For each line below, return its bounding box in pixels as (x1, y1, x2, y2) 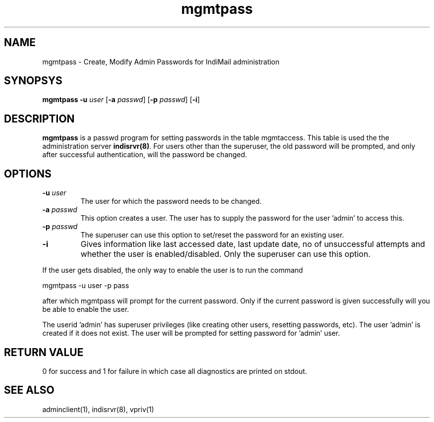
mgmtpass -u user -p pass (42, 281, 129, 290)
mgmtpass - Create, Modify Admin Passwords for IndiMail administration (42, 57, 280, 66)
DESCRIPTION (4, 112, 75, 125)
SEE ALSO (4, 384, 54, 397)
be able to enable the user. (42, 305, 129, 314)
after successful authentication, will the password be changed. (42, 150, 247, 159)
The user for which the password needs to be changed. (80, 197, 262, 206)
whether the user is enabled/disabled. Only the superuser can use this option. (80, 249, 371, 259)
